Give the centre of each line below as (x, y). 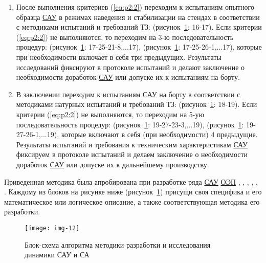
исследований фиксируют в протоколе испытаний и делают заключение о (130, 67)
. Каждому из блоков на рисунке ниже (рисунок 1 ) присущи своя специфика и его (133, 192)
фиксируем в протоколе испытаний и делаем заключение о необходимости (132, 154)
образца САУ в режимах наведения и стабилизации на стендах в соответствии (138, 17)
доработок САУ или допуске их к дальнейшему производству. (113, 164)
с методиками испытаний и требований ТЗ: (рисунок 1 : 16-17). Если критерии (139, 27)
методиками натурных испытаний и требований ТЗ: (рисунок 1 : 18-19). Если (137, 104)
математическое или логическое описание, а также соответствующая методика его (132, 201)
